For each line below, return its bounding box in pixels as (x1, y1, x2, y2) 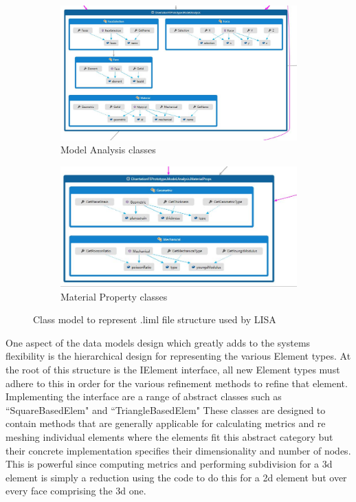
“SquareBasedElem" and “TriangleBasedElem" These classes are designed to (5, 402, 326, 417)
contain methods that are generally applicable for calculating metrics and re (5, 416, 326, 430)
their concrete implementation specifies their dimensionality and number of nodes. (5, 443, 351, 457)
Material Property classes (60, 289, 168, 303)
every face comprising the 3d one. (5, 483, 146, 498)
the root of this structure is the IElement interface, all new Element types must (5, 362, 340, 376)
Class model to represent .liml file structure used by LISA (33, 312, 276, 327)
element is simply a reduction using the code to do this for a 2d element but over (5, 470, 347, 484)
